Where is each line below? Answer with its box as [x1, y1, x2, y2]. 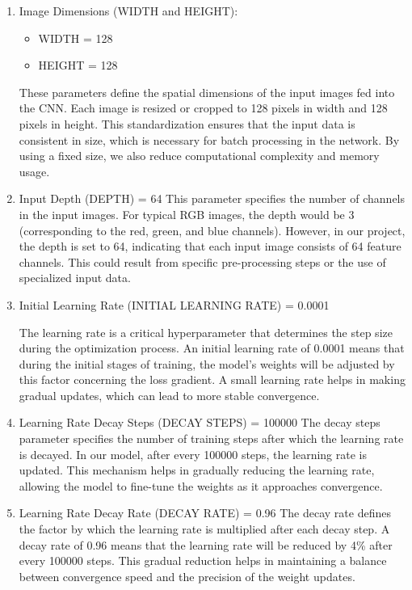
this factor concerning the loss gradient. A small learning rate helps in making [19, 371, 406, 388]
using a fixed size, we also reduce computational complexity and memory [19, 147, 380, 164]
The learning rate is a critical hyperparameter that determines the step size [19, 323, 393, 340]
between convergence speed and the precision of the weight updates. [19, 567, 355, 584]
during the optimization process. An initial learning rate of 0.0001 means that [19, 339, 405, 356]
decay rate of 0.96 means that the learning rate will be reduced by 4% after [19, 536, 393, 553]
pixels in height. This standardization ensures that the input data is [19, 115, 355, 132]
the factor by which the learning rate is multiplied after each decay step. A [19, 520, 390, 537]
